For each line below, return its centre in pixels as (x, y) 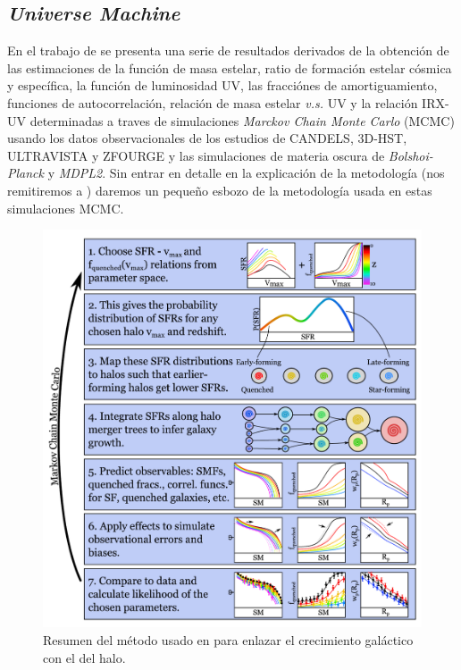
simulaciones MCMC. (66, 208)
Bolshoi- (411, 155)
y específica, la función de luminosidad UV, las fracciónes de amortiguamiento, (222, 85)
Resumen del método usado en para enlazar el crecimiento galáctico (228, 640)
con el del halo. (84, 657)
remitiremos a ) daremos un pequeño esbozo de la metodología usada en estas (220, 190)
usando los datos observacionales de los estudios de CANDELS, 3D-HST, (207, 138)
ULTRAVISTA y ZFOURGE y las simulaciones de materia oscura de (196, 155)
